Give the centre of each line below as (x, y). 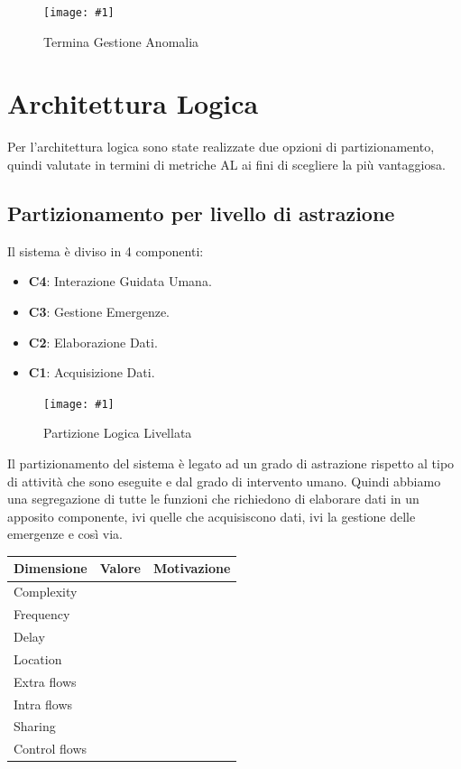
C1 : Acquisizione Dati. (92, 372)
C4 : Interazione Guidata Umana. (120, 281)
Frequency (42, 614)
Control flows (51, 749)
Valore (120, 568)
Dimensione (51, 568)
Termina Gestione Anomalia (121, 41)
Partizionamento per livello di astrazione (201, 213)
